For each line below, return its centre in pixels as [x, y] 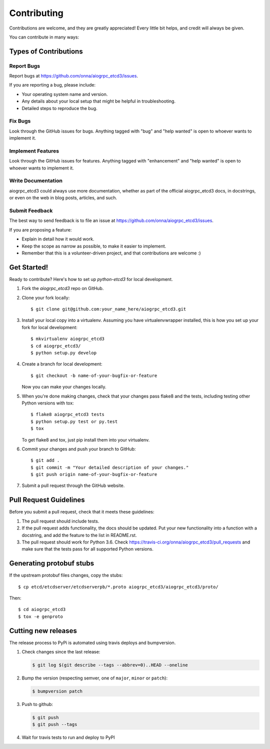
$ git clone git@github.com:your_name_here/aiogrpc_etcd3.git [108, 309]
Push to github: [37, 704]
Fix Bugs [20, 121]
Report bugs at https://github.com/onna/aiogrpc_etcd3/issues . [74, 76]
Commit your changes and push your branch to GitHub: [79, 449]
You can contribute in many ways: [44, 37]
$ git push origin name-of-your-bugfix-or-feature [94, 474]
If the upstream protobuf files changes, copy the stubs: [66, 575]
